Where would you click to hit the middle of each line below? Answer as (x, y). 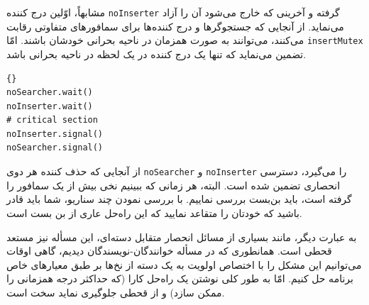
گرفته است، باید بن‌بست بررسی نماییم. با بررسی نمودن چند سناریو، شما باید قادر (179, 199)
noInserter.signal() (55, 134)
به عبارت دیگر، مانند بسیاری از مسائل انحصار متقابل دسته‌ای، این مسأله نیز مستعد (182, 237)
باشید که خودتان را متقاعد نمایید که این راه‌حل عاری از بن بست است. (154, 212)
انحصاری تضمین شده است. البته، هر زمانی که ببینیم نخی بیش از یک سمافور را (174, 185)
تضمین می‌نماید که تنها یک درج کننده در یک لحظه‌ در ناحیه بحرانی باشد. (156, 54)
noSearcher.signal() (55, 148)
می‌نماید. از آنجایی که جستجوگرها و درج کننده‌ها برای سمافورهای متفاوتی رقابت (175, 26)
